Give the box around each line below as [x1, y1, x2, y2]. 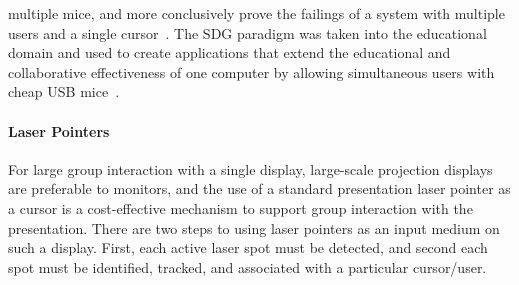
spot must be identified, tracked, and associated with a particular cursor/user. [8, 256, 487, 277]
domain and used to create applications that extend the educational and [8, 42, 451, 63]
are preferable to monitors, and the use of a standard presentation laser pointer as [8, 178, 511, 199]
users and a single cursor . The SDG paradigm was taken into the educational [8, 22, 487, 43]
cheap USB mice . [8, 81, 120, 102]
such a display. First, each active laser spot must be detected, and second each [8, 237, 488, 258]
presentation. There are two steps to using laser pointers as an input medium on [8, 217, 500, 238]
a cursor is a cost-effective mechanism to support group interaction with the [8, 197, 473, 218]
